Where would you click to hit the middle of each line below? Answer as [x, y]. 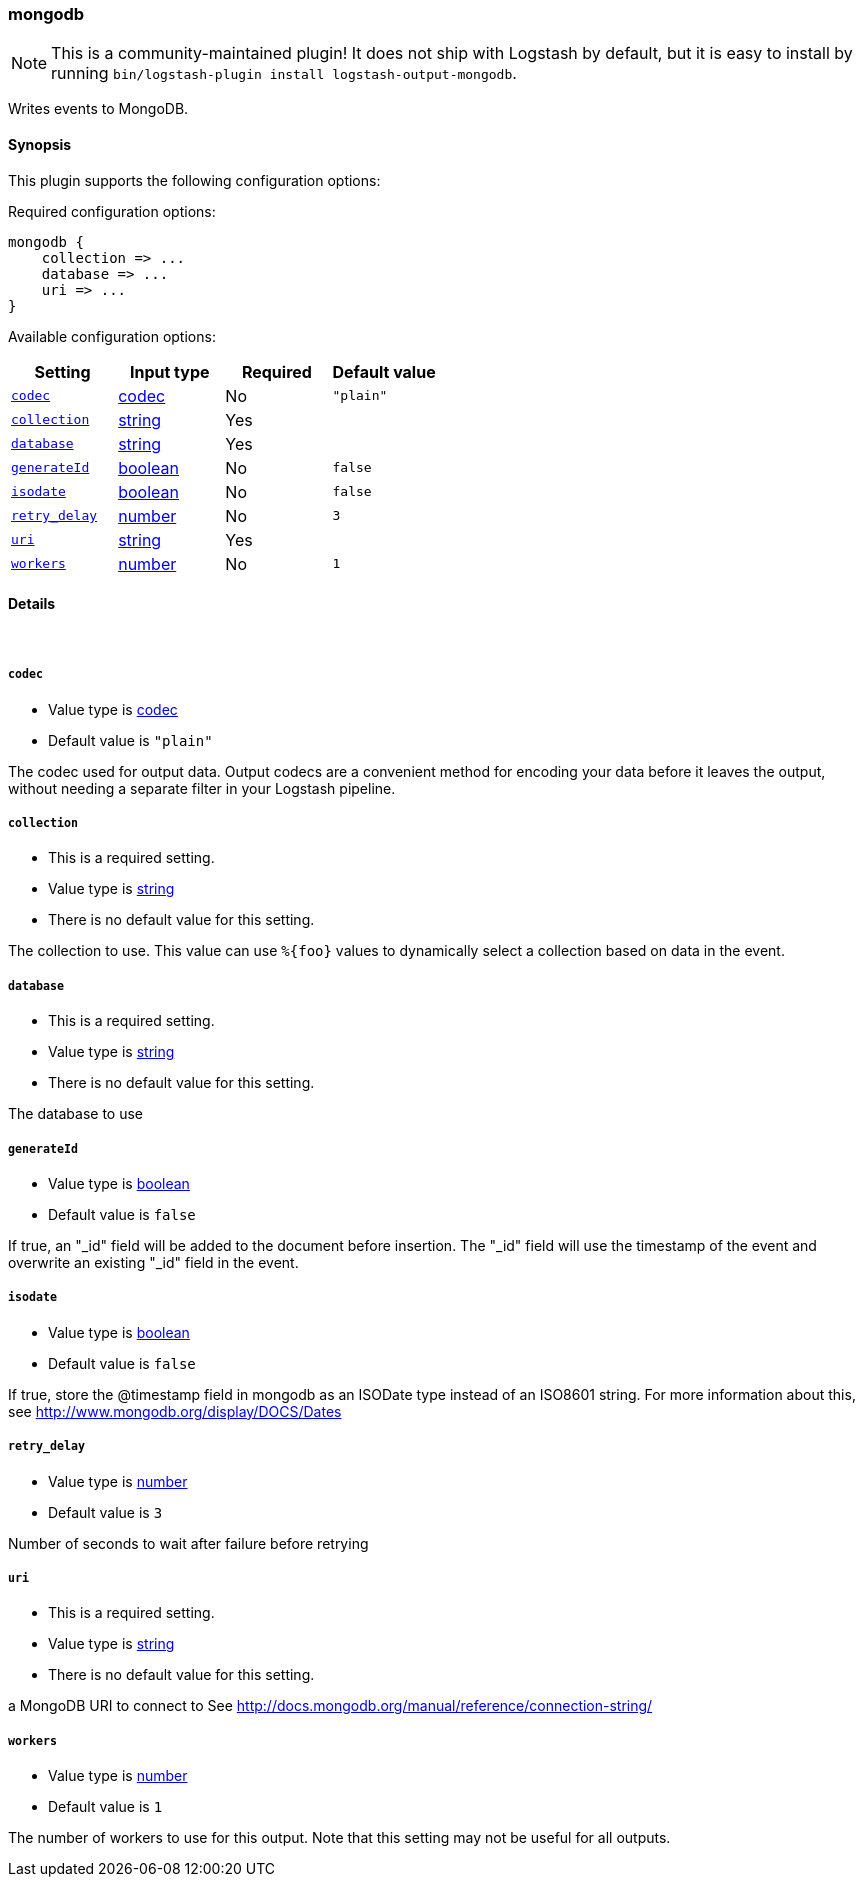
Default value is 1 [105, 1807]
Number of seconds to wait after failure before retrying [188, 1543]
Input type [169, 371]
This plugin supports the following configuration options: [194, 180]
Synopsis [40, 144]
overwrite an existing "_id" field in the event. [153, 1262]
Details [32, 604]
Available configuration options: [112, 336]
